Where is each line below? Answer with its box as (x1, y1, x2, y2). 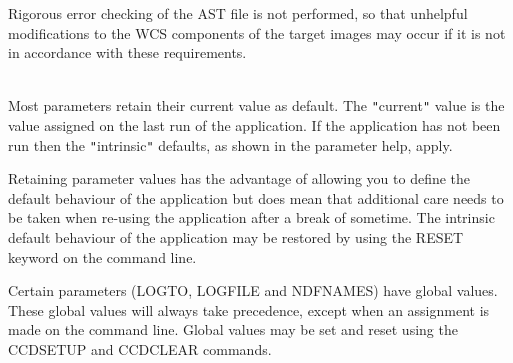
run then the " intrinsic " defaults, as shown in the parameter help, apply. (8, 134, 453, 155)
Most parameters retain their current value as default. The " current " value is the (8, 95, 505, 116)
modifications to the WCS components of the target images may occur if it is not (8, 22, 506, 43)
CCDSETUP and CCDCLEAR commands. (8, 339, 272, 360)
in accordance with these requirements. (8, 42, 247, 63)
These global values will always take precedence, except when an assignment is (8, 299, 490, 320)
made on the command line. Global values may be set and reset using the (8, 319, 458, 340)
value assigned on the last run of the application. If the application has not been (8, 115, 501, 136)
